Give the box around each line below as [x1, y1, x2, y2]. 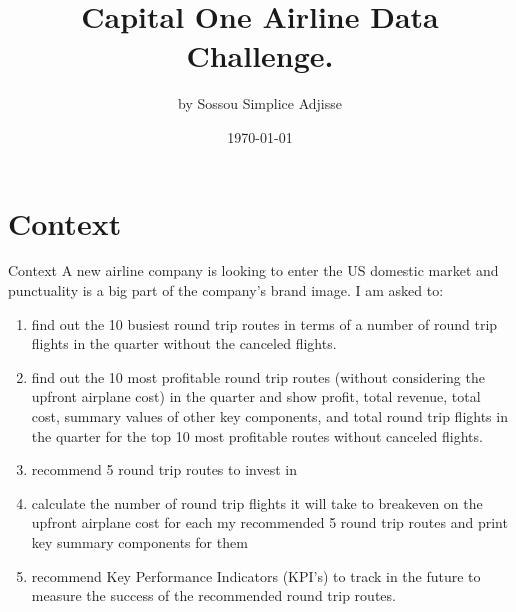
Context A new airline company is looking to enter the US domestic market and [8, 260, 499, 281]
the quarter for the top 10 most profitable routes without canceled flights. [31, 425, 483, 446]
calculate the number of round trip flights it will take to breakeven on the [31, 492, 483, 513]
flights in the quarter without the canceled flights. [31, 333, 337, 354]
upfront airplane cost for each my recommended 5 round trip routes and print [31, 512, 508, 533]
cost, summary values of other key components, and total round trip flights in [31, 406, 508, 426]
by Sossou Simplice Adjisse [177, 93, 343, 114]
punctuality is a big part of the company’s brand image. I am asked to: [8, 280, 444, 301]
